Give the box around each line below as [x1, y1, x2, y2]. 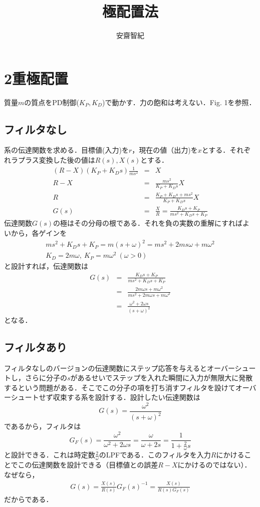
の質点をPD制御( [24, 97, 79, 107]
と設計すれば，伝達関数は [4, 261, 88, 271]
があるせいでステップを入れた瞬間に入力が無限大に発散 [70, 372, 253, 383]
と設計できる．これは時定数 [4, 449, 95, 460]
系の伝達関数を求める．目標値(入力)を [4, 145, 129, 155]
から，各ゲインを [11, 228, 67, 238]
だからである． [4, 494, 53, 504]
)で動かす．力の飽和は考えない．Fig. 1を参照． [102, 97, 256, 107]
